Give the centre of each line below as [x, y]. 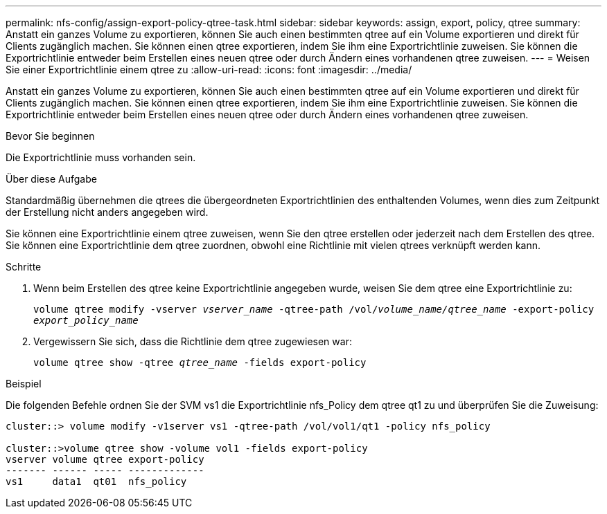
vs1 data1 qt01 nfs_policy [96, 481]
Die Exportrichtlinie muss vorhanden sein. [101, 157]
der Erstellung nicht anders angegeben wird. [107, 212]
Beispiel [24, 384]
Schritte [24, 267]
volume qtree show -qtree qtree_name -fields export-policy [200, 362]
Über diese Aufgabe [51, 179]
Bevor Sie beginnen [50, 136]
